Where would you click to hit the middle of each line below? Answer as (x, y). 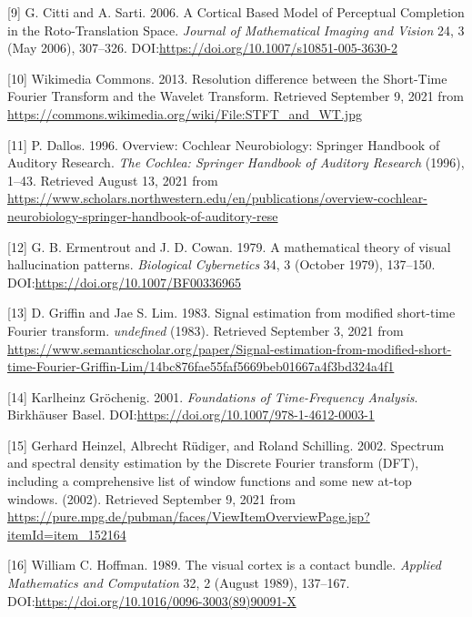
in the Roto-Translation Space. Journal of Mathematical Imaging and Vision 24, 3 (236, 30)
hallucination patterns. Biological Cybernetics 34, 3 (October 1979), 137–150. (221, 264)
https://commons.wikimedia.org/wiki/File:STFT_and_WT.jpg (185, 113)
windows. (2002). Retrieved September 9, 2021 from (151, 498)
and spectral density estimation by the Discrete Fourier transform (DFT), (213, 463)
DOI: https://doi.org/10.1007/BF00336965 (125, 282)
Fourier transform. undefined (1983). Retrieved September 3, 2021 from (206, 330)
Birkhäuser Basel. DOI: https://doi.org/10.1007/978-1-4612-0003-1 (191, 415)
